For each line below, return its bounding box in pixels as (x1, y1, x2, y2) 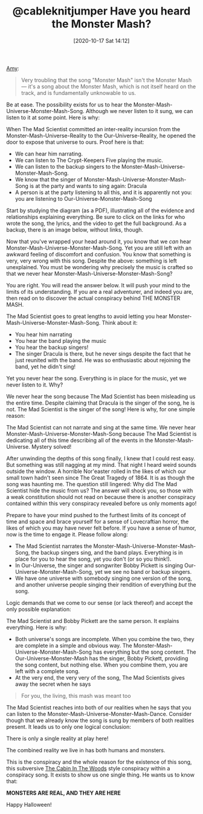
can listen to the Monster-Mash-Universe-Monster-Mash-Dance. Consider (6, 710, 192, 717)
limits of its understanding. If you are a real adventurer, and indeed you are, (6, 288, 193, 295)
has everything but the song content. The (93, 648, 196, 656)
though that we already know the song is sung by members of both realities (6, 717, 195, 724)
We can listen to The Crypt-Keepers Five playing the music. (14, 156, 164, 164)
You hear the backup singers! (14, 344, 89, 351)
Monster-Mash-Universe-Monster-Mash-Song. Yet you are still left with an (6, 244, 192, 252)
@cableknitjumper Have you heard (12, 4, 191, 18)
